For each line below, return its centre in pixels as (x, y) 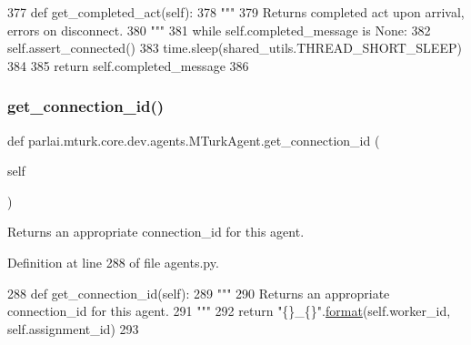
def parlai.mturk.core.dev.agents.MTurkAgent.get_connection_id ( (194, 140)
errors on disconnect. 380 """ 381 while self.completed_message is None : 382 (219, 30)
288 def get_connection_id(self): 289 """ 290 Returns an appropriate (199, 293)
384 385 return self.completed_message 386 (128, 65)
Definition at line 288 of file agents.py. (113, 262)
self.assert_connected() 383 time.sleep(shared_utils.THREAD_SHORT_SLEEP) (235, 48)
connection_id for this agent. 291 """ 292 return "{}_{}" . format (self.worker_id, (229, 311)
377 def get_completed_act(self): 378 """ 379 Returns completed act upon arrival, (236, 12)
